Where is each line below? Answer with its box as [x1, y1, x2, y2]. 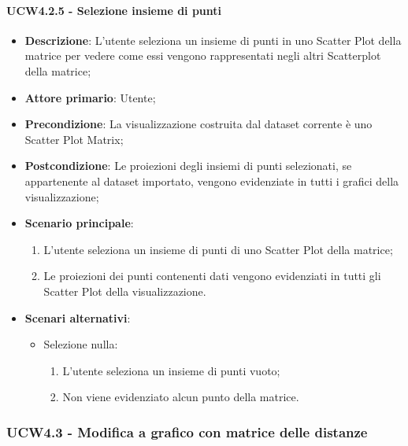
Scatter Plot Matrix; [24, 131, 124, 147]
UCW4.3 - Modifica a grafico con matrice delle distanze [6, 422, 368, 441]
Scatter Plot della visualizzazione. [43, 282, 206, 299]
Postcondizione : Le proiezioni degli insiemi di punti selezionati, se [24, 157, 352, 174]
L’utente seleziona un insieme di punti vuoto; [62, 362, 280, 378]
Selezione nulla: [43, 336, 118, 352]
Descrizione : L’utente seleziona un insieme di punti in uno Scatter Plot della [24, 31, 402, 48]
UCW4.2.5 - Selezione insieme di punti [6, 2, 222, 18]
